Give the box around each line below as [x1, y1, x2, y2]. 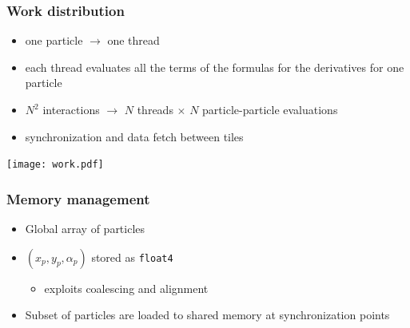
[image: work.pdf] [6, 159, 104, 171]
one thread [107, 32, 160, 49]
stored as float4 [91, 248, 173, 265]
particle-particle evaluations [202, 101, 338, 117]
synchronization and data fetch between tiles [25, 128, 244, 144]
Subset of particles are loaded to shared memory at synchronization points [25, 306, 390, 323]
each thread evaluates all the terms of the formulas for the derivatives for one [25, 58, 404, 75]
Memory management [6, 188, 150, 208]
